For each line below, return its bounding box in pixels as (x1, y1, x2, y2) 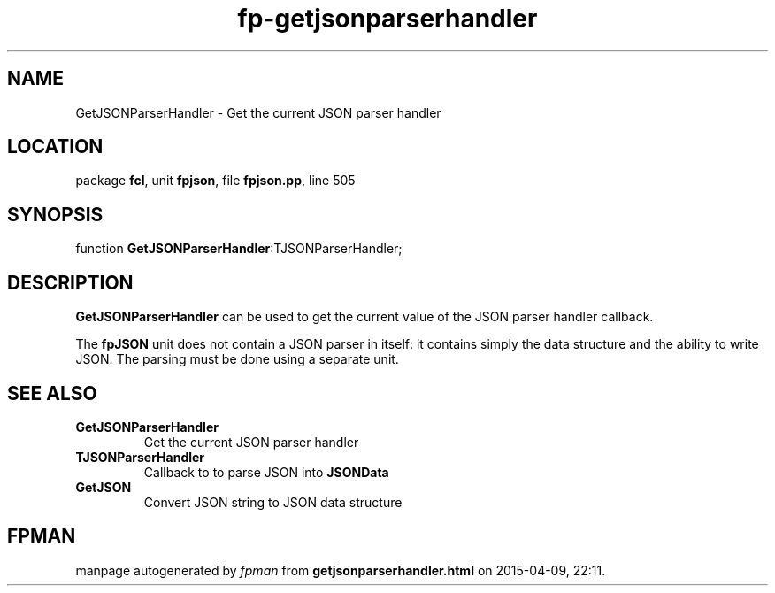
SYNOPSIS (7, 203, 104, 226)
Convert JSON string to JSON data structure (143, 494, 403, 510)
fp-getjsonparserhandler (237, 4, 538, 34)
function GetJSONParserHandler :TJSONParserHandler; (75, 241, 403, 257)
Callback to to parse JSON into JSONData (143, 464, 389, 480)
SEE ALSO (7, 381, 97, 404)
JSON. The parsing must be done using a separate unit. (75, 351, 399, 367)
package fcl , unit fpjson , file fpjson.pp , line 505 (75, 173, 356, 189)
